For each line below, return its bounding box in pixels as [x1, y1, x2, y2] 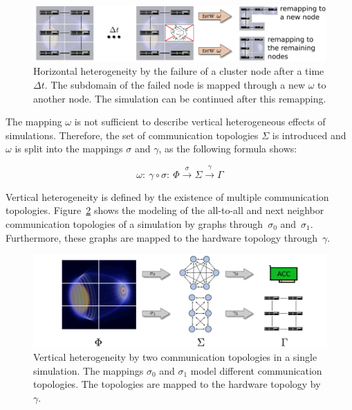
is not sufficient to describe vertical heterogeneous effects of [74, 114, 326, 129]
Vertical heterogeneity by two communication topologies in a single [33, 350, 317, 364]
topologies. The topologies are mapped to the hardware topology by [33, 377, 321, 391]
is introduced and [272, 127, 346, 142]
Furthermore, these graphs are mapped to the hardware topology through [6, 230, 318, 244]
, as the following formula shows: [158, 141, 297, 156]
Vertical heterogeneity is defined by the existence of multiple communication [6, 189, 329, 204]
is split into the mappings [15, 141, 123, 156]
